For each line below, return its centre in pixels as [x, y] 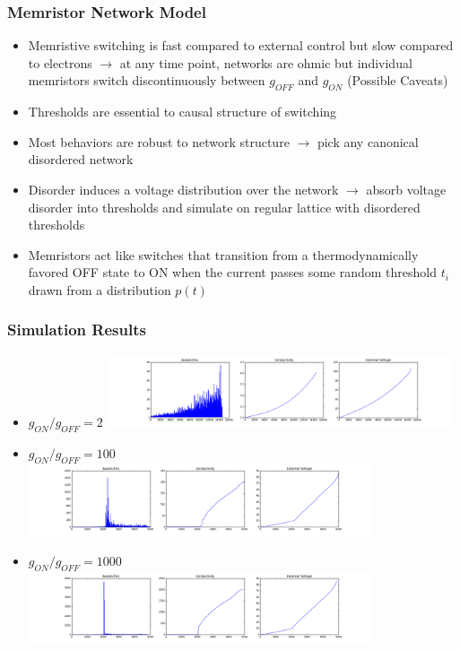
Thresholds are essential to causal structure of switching [182, 112]
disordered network [81, 159]
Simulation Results [77, 330]
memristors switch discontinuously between [147, 80]
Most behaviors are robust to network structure [159, 141]
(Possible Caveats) [398, 80]
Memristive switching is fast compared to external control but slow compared [241, 45]
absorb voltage [406, 189]
